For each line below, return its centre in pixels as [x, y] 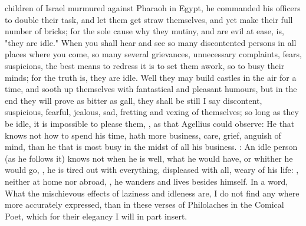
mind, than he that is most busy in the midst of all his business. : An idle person [151, 147]
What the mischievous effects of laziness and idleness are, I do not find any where [152, 193]
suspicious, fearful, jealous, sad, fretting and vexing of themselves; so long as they [152, 112]
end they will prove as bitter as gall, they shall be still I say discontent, [134, 100]
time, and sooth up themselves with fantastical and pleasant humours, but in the [151, 89]
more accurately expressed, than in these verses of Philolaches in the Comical [144, 204]
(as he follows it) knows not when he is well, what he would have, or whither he [149, 158]
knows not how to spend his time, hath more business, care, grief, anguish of [143, 135]
